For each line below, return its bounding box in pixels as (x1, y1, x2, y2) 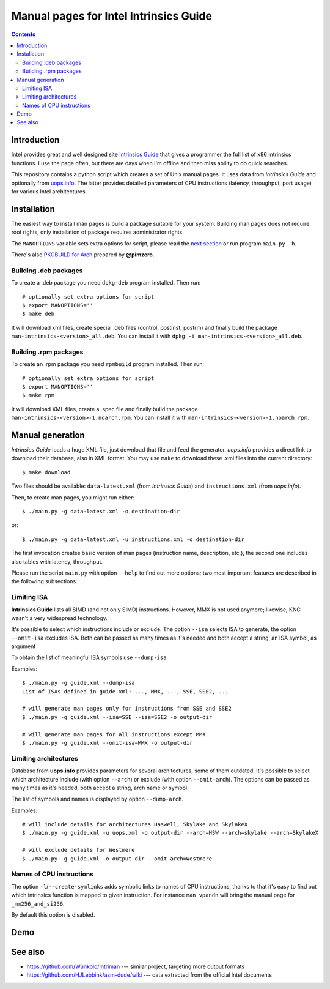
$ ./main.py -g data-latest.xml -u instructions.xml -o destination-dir (22, 536, 244, 543)
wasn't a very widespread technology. (11, 614, 108, 621)
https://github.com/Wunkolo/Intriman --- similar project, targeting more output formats (26, 963, 244, 970)
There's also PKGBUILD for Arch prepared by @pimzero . (11, 251, 155, 258)
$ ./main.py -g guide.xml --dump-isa (22, 679, 136, 687)
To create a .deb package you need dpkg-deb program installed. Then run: (11, 279, 201, 286)
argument (11, 643, 36, 650)
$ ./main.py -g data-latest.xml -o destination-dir (22, 508, 180, 515)
